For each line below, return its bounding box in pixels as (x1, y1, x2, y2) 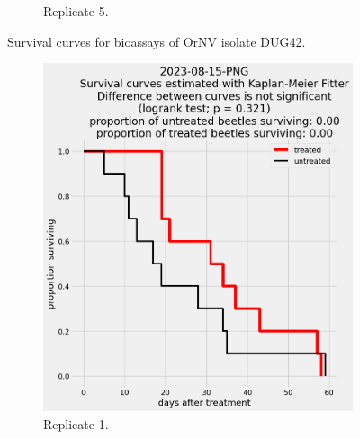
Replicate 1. (43, 414, 109, 433)
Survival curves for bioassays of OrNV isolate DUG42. (7, 31, 306, 50)
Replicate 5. (43, 2, 109, 20)
